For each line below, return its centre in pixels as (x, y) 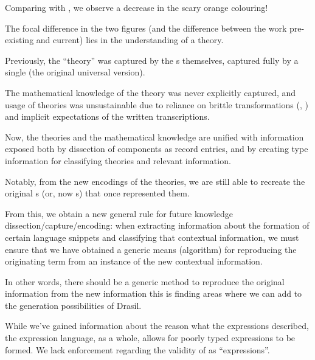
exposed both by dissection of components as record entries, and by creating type (157, 149)
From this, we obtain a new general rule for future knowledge (119, 213)
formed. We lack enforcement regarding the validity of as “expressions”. (137, 349)
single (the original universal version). (75, 72)
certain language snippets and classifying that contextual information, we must (152, 237)
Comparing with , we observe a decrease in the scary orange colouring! (137, 7)
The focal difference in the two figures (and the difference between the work (146, 28)
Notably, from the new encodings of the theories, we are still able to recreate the (155, 181)
